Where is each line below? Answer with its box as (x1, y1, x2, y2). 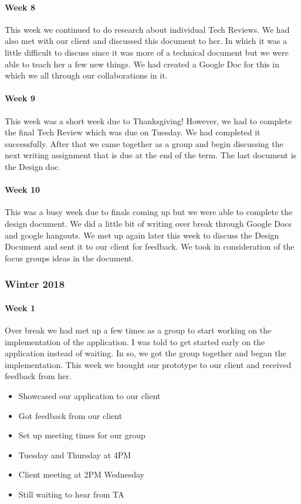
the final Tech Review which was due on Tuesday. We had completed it (5, 126, 261, 138)
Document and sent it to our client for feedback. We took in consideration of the (5, 240, 295, 253)
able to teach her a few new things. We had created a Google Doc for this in (5, 57, 279, 70)
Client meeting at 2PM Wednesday (18, 468, 144, 481)
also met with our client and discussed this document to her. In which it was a (5, 35, 288, 47)
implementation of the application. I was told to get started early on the (5, 335, 265, 348)
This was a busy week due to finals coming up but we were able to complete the (5, 206, 293, 218)
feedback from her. (5, 370, 72, 382)
